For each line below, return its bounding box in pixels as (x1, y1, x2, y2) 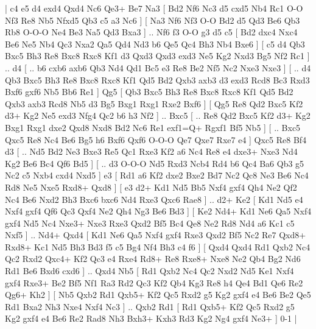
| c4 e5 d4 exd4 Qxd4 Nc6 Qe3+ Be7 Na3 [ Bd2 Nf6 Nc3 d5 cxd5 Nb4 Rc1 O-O (5, 2, 303, 14)
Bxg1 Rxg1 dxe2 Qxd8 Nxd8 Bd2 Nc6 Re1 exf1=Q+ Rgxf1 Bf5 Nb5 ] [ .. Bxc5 (5, 121, 301, 133)
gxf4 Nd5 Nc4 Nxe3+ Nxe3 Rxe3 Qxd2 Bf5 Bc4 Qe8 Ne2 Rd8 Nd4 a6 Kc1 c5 (5, 216, 295, 229)
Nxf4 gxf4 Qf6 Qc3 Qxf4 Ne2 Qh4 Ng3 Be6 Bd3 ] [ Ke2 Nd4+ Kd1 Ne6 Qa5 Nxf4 (5, 205, 312, 218)
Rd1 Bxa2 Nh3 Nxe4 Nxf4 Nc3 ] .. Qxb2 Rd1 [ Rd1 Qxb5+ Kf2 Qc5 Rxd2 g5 (5, 300, 295, 313)
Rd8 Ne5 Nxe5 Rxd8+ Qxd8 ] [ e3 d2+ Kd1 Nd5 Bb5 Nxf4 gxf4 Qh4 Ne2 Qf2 (5, 180, 297, 193)
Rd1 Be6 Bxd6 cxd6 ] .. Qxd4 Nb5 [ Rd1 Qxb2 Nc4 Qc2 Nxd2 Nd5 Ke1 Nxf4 (5, 264, 294, 277)
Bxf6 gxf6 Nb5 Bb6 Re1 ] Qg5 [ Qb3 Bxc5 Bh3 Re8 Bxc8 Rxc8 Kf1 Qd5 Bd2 (5, 85, 293, 98)
